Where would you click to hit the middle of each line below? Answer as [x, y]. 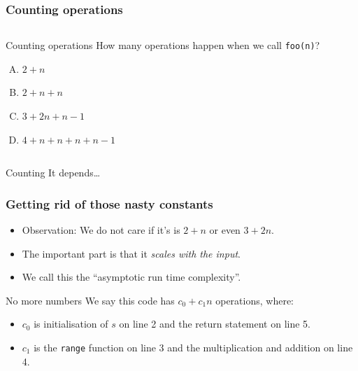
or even [225, 230]
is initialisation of [71, 324]
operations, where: [255, 300]
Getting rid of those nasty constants [109, 203]
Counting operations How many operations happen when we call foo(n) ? [163, 45]
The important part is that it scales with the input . [131, 253]
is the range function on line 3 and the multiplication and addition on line [193, 348]
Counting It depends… [53, 173]
